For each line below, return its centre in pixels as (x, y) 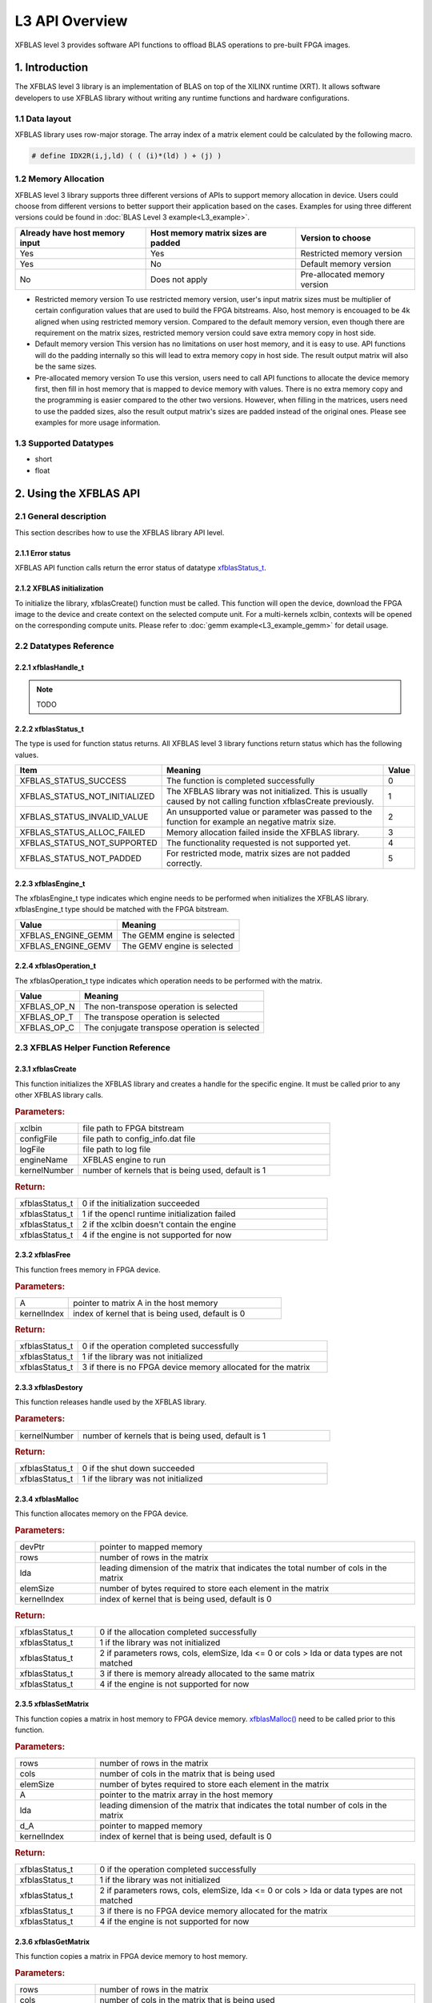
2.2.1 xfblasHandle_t (49, 667)
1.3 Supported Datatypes (64, 443)
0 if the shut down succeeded (138, 1469)
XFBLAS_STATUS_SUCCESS (73, 780)
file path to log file (117, 1150)
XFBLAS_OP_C (47, 1028)
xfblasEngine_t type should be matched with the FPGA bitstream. (122, 909)
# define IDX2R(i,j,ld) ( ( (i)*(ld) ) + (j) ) (126, 155)
